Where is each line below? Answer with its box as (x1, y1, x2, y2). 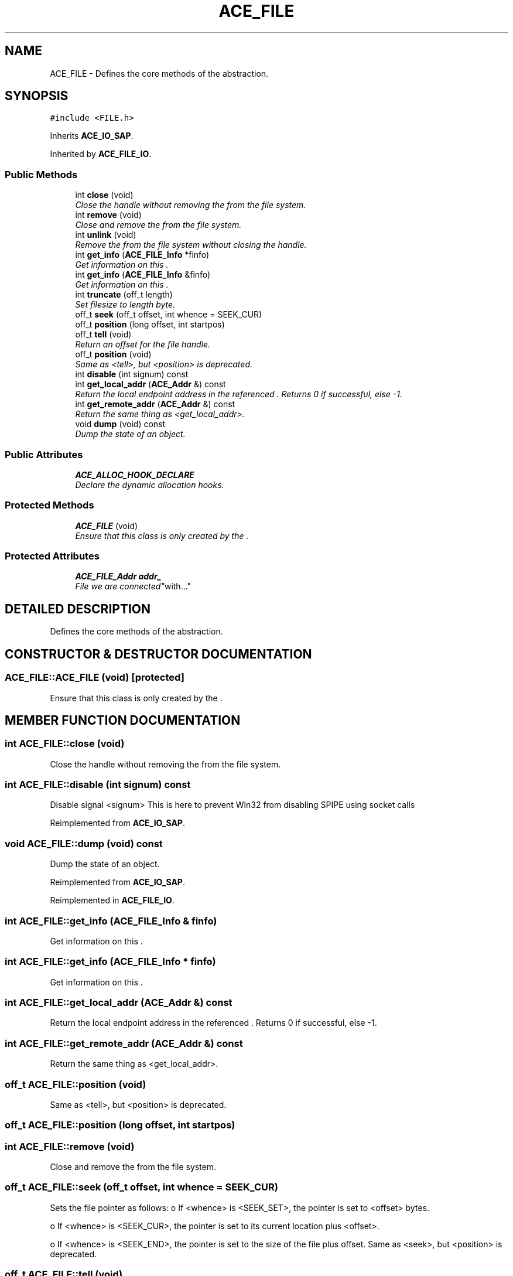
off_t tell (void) (75, 329, 132, 340)
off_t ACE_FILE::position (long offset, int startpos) (5, 1119, 235, 1131)
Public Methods (5, 168, 78, 180)
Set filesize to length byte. (75, 299, 176, 310)
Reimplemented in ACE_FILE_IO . (50, 895, 175, 906)
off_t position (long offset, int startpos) (75, 319, 225, 330)
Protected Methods (5, 499, 94, 511)
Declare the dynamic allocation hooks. (75, 479, 224, 490)
